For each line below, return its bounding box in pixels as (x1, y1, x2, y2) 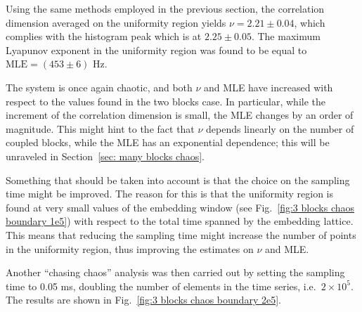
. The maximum (251, 29, 321, 44)
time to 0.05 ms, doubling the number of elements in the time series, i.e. (6, 278, 316, 293)
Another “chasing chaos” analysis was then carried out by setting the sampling (6, 265, 345, 280)
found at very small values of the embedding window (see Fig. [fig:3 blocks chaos (6, 200, 355, 214)
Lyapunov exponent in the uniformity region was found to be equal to (6, 42, 307, 57)
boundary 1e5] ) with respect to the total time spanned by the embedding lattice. (6, 214, 354, 228)
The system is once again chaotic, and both (6, 79, 193, 94)
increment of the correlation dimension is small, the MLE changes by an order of (6, 108, 354, 122)
